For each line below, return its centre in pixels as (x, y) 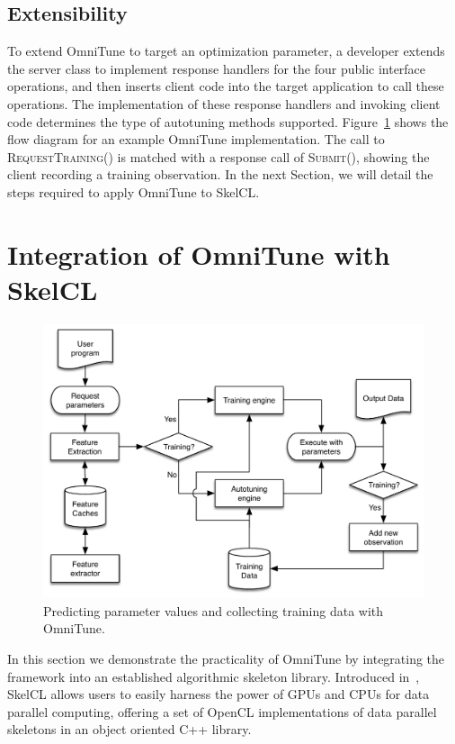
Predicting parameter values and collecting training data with (214, 610)
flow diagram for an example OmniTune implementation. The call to (196, 139)
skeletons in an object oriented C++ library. (129, 729)
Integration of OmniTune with (199, 254)
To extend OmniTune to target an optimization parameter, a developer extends (226, 51)
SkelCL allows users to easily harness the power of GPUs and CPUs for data (219, 694)
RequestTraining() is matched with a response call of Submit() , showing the (219, 156)
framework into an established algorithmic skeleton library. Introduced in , (214, 676)
